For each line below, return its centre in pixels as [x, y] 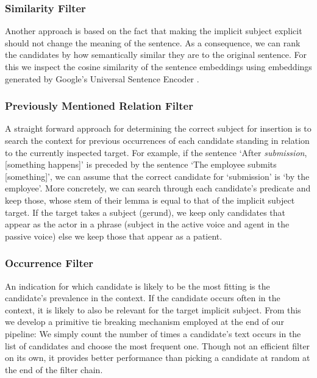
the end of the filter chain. [54, 369]
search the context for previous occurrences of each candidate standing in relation [157, 140]
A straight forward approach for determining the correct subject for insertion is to [158, 128]
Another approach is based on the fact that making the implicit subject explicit [154, 31]
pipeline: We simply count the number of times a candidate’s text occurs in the [153, 333]
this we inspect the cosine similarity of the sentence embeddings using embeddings [158, 66]
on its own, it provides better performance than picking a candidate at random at [158, 358]
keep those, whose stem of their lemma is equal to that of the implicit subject [150, 200]
